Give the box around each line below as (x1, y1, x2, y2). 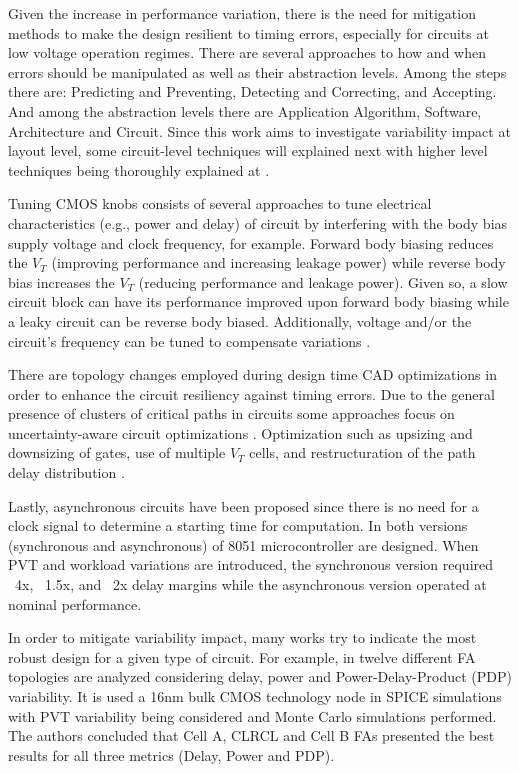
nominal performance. (8, 593, 142, 614)
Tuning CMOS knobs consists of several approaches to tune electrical (8, 193, 432, 214)
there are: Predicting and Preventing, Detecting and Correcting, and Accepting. (8, 81, 497, 102)
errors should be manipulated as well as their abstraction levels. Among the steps (8, 61, 507, 82)
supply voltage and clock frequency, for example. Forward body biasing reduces (8, 232, 494, 253)
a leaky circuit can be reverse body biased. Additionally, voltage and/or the (8, 310, 472, 331)
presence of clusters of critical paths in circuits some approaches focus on (8, 403, 455, 424)
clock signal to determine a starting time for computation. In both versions (8, 515, 468, 536)
